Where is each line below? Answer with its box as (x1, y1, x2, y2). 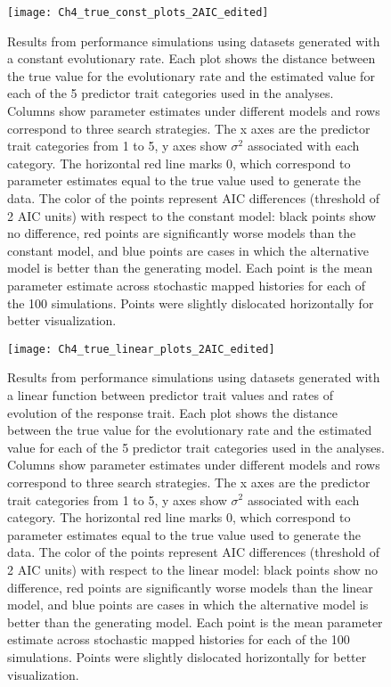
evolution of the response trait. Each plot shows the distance (7, 403, 338, 421)
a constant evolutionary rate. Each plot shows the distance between (7, 49, 376, 68)
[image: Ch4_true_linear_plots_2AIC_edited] (7, 342, 275, 356)
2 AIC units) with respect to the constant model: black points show (7, 206, 377, 225)
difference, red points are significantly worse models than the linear (7, 577, 373, 596)
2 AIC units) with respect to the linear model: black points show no (7, 560, 379, 578)
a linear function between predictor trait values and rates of (7, 386, 333, 404)
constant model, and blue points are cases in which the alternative (7, 241, 369, 259)
